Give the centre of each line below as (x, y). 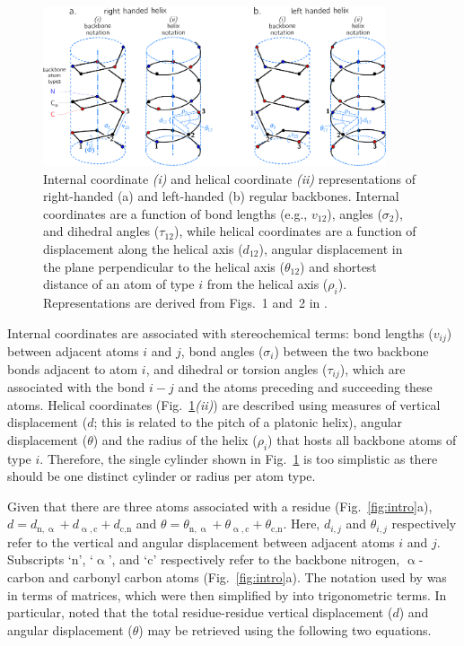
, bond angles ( (222, 351)
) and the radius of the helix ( (175, 439)
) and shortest (338, 266)
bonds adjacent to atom (73, 368)
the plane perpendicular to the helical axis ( (164, 266)
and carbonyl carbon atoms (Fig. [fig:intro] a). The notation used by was (248, 577)
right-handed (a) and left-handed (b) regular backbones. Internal (221, 196)
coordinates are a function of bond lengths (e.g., (175, 213)
